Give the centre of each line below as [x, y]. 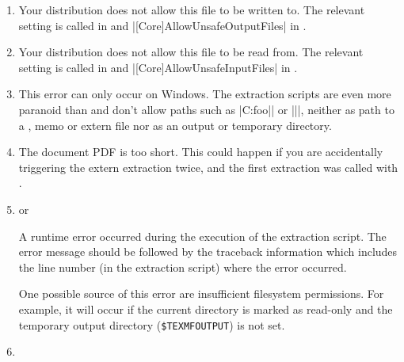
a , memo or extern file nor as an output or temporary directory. [175, 125]
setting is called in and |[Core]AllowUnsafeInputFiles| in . [158, 67]
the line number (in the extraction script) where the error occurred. [183, 267]
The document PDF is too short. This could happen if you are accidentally [201, 152]
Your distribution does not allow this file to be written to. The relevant [192, 10]
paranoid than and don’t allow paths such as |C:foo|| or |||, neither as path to [206, 109]
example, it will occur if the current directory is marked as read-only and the [206, 309]
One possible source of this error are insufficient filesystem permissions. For [201, 293]
